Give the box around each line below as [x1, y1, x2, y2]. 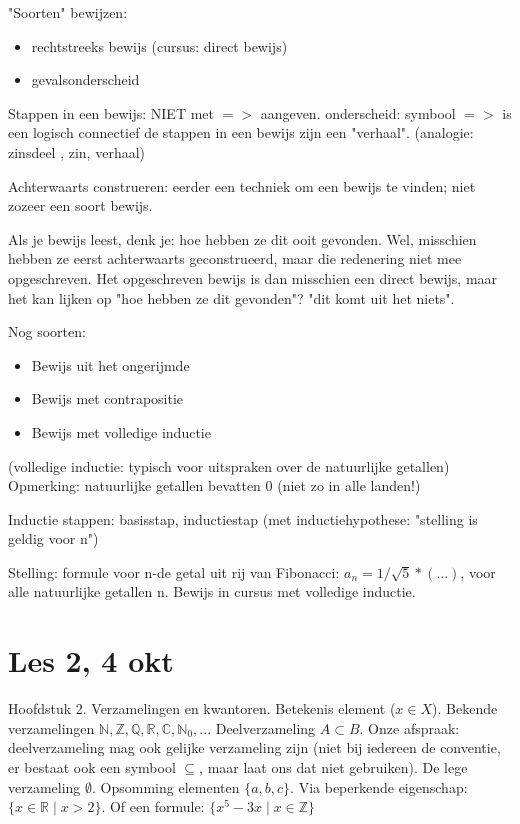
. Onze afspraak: [359, 717, 460, 738]
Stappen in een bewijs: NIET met [8, 102, 214, 123]
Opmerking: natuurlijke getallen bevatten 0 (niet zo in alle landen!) [8, 475, 421, 496]
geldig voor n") [8, 528, 99, 549]
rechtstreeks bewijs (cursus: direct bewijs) [31, 35, 288, 56]
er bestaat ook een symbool [8, 756, 176, 777]
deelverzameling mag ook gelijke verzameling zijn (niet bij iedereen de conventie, [8, 737, 501, 758]
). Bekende [432, 698, 498, 719]
